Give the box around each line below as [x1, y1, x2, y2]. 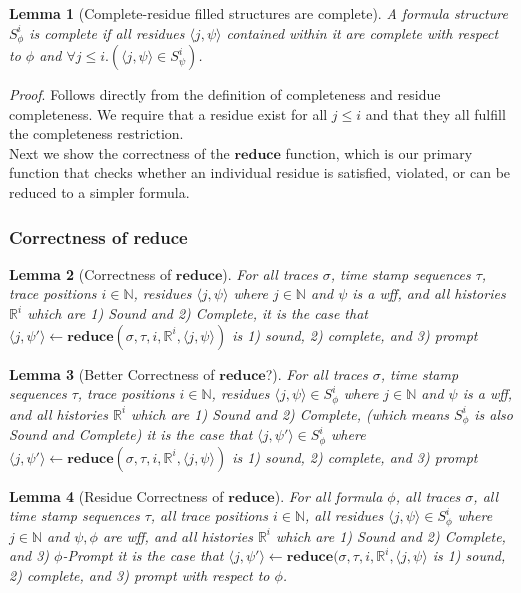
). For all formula [274, 485, 383, 506]
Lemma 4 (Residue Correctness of [9, 485, 224, 506]
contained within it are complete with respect [226, 22, 499, 43]
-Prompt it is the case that [62, 545, 224, 566]
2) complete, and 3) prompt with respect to [9, 564, 270, 585]
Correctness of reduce [9, 224, 188, 249]
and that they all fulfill [365, 103, 506, 124]
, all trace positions [150, 505, 268, 526]
